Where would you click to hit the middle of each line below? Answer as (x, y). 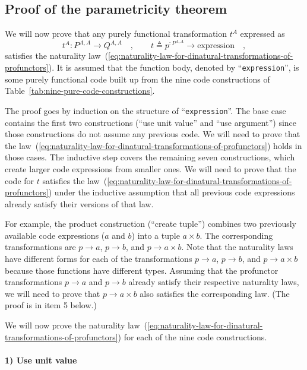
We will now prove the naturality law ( (76, 325)
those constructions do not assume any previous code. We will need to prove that (153, 134)
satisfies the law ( (75, 180)
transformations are (40, 247)
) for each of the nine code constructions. (192, 336)
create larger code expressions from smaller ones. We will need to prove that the (151, 168)
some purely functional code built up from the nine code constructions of (137, 79)
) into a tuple (156, 235)
